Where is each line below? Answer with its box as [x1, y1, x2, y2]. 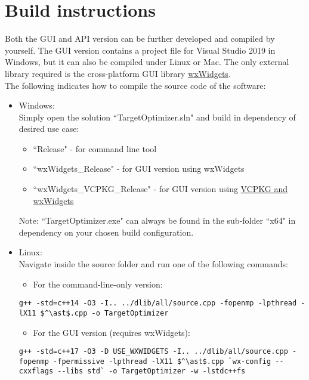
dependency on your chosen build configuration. [18, 225, 194, 238]
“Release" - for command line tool [33, 142, 157, 155]
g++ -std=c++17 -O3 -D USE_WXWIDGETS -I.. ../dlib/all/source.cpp [18, 347, 288, 356]
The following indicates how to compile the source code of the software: [5, 79, 266, 91]
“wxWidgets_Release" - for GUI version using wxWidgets [33, 162, 245, 175]
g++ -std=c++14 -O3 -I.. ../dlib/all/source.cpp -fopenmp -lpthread [18, 299, 297, 308]
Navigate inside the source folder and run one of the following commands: [18, 258, 288, 270]
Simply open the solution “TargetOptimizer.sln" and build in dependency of [18, 110, 296, 123]
